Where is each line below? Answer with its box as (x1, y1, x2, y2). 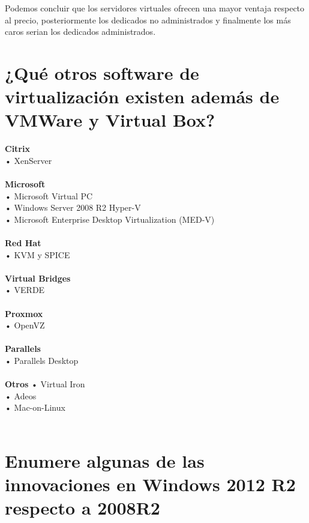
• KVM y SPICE (5, 248, 70, 261)
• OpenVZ (5, 319, 45, 331)
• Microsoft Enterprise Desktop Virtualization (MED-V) (5, 213, 215, 225)
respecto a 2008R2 (5, 495, 160, 520)
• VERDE (5, 283, 45, 296)
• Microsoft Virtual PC (5, 189, 93, 202)
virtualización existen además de (5, 84, 280, 109)
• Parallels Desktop (5, 354, 79, 366)
